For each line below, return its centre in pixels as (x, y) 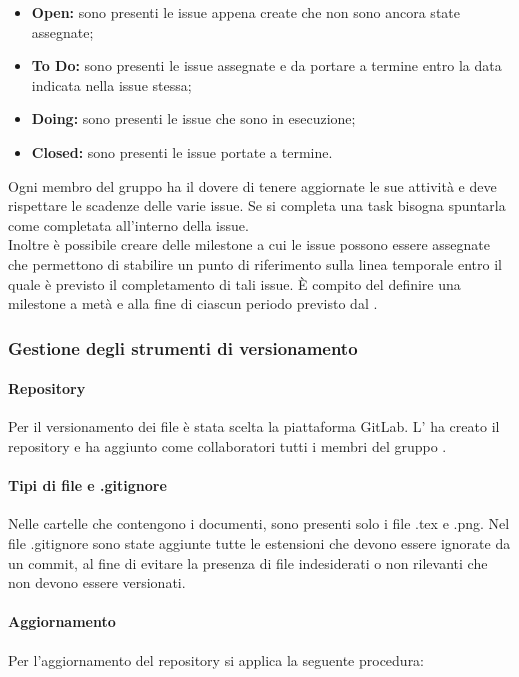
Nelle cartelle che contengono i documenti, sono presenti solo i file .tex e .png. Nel (259, 523)
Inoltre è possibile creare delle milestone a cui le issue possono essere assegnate (249, 244)
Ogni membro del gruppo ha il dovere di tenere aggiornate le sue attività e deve (252, 185)
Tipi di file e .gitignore (87, 485)
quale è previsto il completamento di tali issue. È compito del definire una (234, 283)
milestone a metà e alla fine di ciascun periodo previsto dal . (193, 303)
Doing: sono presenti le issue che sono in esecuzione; (193, 118)
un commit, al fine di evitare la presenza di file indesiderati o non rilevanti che (248, 562)
